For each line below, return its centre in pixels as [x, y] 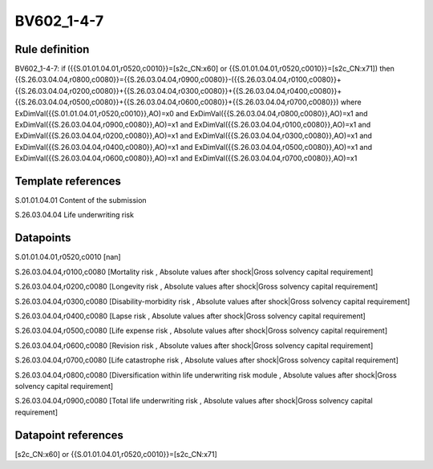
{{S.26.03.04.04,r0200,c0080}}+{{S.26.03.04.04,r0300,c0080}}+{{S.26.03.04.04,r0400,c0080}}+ [178, 91]
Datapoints [43, 238]
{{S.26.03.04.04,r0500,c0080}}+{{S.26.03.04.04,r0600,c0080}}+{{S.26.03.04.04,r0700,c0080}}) [177, 102]
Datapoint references [69, 435]
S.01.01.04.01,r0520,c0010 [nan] [68, 257]
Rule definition [52, 49]
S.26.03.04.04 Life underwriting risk [74, 215]
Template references [68, 181]
